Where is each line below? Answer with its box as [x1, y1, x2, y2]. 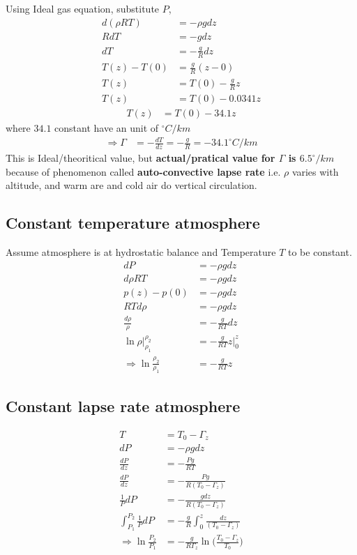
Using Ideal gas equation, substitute [6, 1, 160, 15]
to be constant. [287, 245, 352, 259]
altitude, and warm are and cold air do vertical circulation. [6, 178, 257, 192]
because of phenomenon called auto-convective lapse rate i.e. [6, 164, 281, 178]
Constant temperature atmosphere [6, 212, 260, 234]
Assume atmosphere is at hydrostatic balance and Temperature [6, 245, 276, 259]
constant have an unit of [54, 121, 159, 135]
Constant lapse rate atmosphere [6, 395, 241, 416]
